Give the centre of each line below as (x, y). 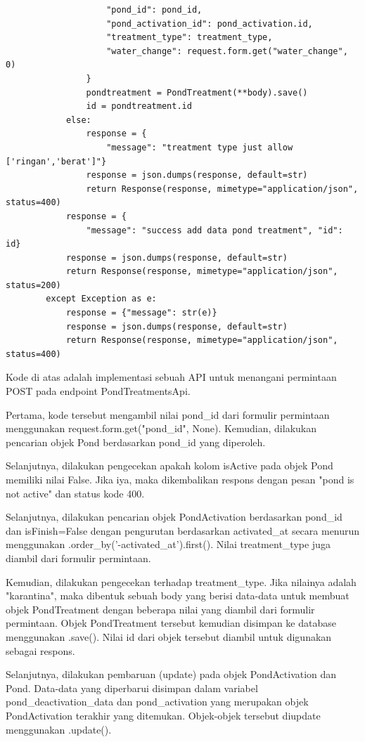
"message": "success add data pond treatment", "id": (214, 230)
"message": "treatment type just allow (200, 147)
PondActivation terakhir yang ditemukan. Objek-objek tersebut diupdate (163, 715)
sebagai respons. (40, 650)
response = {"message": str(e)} (141, 313)
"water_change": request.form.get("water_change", (227, 51)
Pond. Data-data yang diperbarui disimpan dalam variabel (132, 688)
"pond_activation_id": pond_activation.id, (210, 24)
